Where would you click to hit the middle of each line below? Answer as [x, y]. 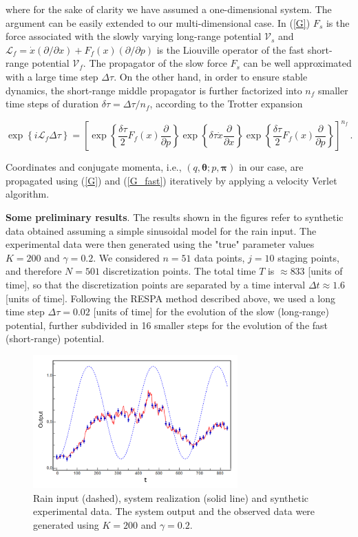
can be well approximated [297, 63]
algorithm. [28, 194]
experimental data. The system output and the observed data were [174, 511]
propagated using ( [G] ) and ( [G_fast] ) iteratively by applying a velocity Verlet [171, 180]
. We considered [126, 257]
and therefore [34, 271]
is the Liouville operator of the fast [231, 49]
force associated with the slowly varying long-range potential [134, 36]
